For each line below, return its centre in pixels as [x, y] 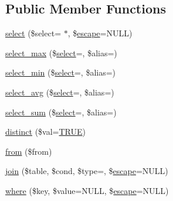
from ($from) [29, 151]
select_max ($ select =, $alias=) [61, 52]
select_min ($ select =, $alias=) [61, 72]
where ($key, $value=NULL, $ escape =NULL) [87, 190]
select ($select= [33, 33]
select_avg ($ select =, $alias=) [60, 92]
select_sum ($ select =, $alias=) [61, 112]
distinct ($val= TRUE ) [45, 132]
